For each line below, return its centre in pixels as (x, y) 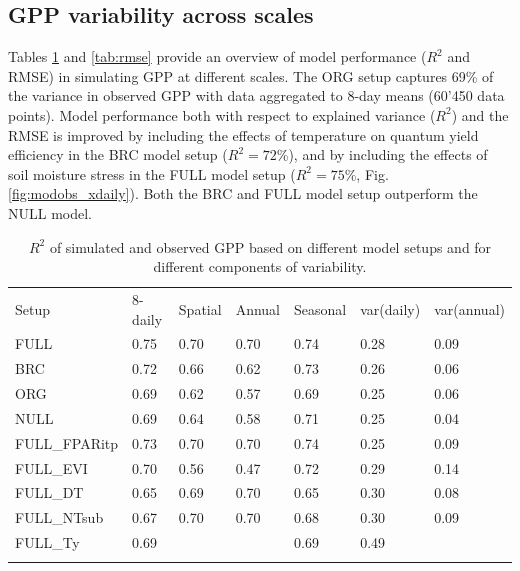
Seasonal (320, 308)
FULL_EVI (51, 467)
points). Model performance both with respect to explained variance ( (222, 114)
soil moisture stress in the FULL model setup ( (152, 173)
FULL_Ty (47, 542)
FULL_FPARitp (67, 442)
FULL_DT (49, 492)
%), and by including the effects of (382, 154)
